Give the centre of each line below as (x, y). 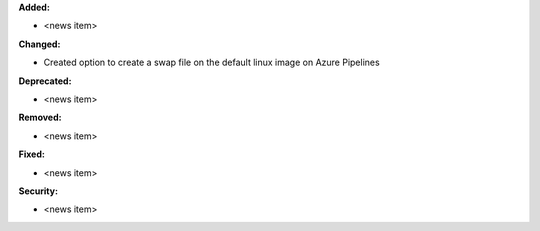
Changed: (39, 44)
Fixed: (31, 154)
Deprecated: (45, 81)
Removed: (40, 117)
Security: (38, 191)
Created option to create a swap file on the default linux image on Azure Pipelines (211, 62)
